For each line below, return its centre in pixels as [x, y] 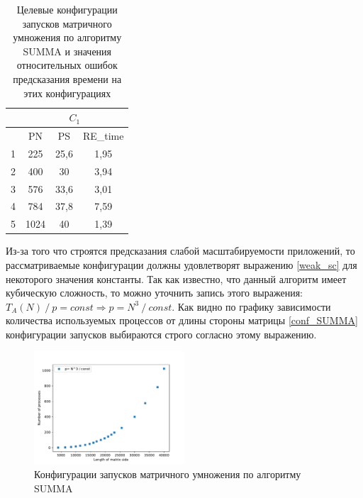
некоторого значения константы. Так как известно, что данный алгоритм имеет [176, 278]
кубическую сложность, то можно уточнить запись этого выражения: [154, 293]
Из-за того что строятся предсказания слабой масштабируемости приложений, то [180, 251]
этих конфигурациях [67, 93]
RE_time [103, 135]
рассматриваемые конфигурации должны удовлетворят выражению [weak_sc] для [181, 264]
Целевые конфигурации [67, 9]
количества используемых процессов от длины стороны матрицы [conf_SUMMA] [182, 320]
